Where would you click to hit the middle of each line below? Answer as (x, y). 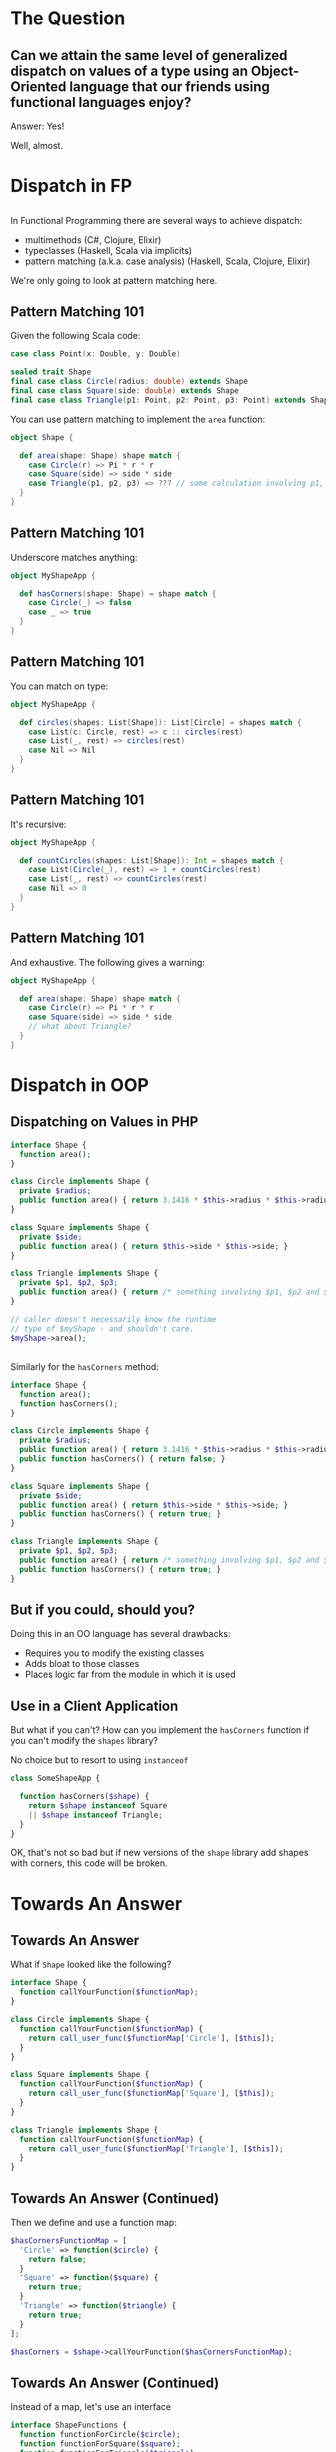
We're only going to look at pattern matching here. (114, 280)
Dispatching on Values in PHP (104, 1122)
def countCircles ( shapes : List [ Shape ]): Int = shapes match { (151, 860)
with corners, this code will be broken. (89, 1863)
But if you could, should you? (103, 1609)
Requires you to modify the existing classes (114, 1653)
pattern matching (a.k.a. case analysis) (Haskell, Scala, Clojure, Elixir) (167, 261)
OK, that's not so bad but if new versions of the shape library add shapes (159, 1853)
